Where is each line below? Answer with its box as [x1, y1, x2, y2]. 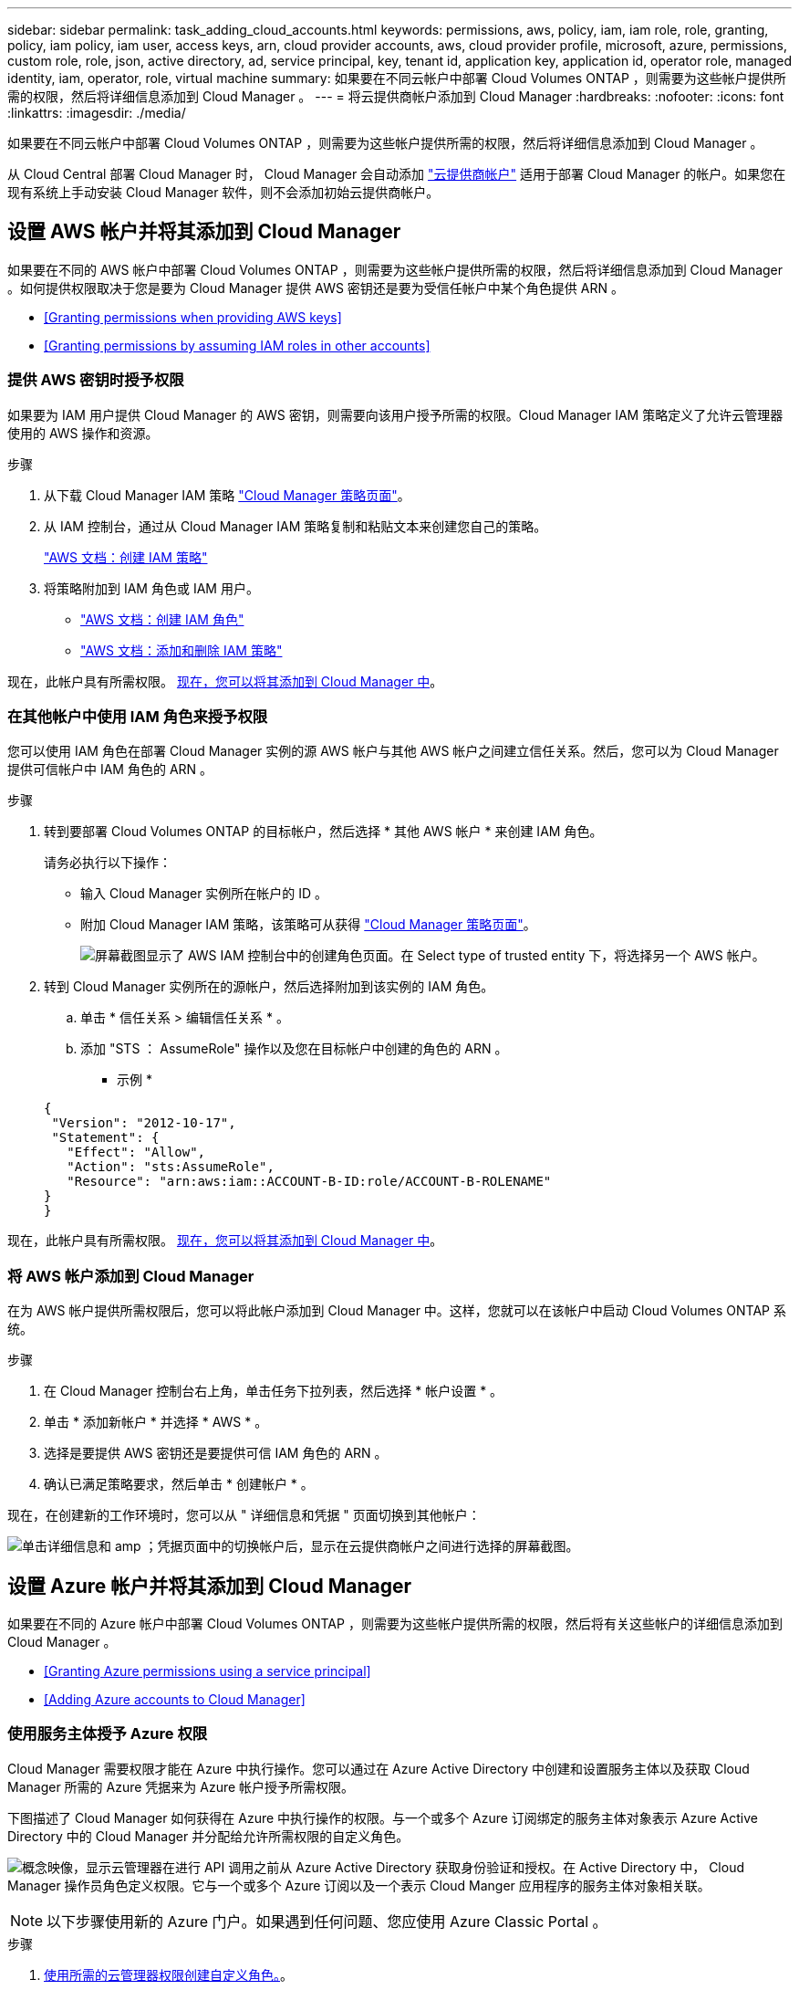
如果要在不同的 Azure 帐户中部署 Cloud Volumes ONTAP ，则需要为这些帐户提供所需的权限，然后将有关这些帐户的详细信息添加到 [7, 1615, 783, 1631]
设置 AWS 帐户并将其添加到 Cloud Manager [7, 220, 401, 244]
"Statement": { [51, 1130, 160, 1146]
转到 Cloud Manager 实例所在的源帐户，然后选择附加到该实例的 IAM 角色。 [44, 979, 494, 995]
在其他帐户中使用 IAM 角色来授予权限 [7, 707, 268, 726]
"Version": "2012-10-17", [51, 1115, 236, 1131]
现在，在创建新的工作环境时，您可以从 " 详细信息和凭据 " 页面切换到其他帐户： [7, 1507, 481, 1524]
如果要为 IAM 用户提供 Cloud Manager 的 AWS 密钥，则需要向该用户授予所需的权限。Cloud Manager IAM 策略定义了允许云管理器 [7, 406, 783, 423]
